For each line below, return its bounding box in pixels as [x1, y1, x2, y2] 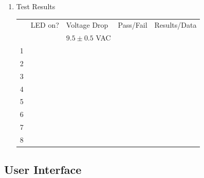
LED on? [30, 19, 59, 30]
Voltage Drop [66, 19, 108, 30]
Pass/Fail [118, 19, 147, 30]
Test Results [16, 1, 55, 11]
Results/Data [154, 19, 197, 30]
